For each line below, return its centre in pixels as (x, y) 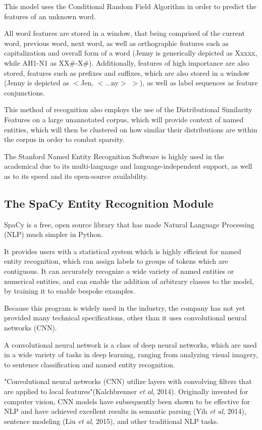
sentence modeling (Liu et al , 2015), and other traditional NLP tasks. (112, 421)
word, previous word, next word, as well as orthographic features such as (116, 43)
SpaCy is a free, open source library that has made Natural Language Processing (129, 224)
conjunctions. (24, 92)
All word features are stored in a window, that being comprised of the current (124, 33)
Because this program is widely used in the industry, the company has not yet (125, 307)
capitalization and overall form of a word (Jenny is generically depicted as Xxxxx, (131, 53)
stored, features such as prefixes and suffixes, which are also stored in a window (127, 73)
